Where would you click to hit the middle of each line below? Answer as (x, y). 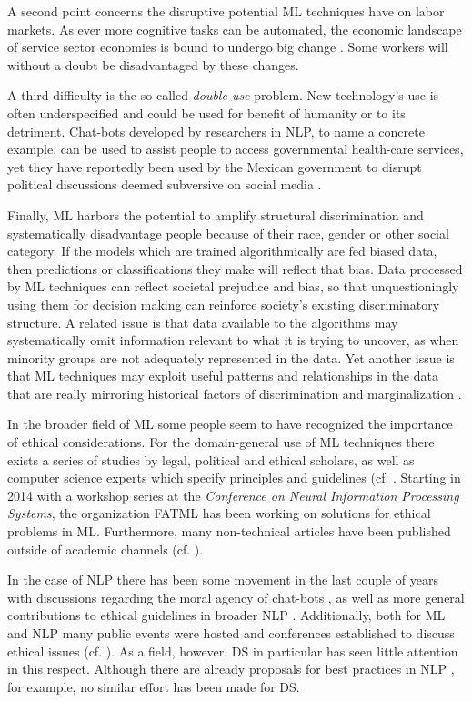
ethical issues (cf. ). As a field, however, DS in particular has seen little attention (233, 651)
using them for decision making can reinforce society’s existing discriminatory (224, 304)
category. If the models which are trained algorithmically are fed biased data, (222, 251)
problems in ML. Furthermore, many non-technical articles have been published (229, 531)
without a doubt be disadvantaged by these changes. (153, 64)
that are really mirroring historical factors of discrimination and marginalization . (235, 393)
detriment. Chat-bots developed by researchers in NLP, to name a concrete (216, 131)
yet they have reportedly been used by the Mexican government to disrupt (215, 166)
